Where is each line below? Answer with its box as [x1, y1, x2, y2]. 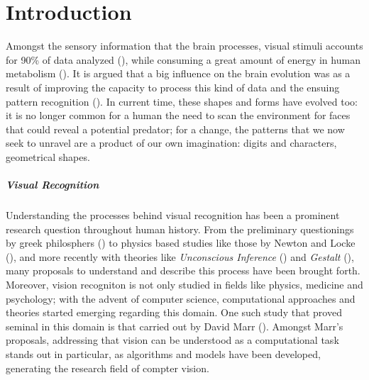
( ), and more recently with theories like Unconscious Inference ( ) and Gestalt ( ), [6, 249, 354, 264]
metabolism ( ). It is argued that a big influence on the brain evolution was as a [6, 66, 351, 81]
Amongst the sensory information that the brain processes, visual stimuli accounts [6, 38, 363, 53]
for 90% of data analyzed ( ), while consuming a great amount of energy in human [6, 52, 360, 67]
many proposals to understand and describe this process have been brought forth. [6, 263, 360, 278]
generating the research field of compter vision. [6, 360, 209, 375]
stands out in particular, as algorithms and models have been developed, [6, 346, 321, 361]
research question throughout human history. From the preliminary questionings [6, 221, 354, 236]
